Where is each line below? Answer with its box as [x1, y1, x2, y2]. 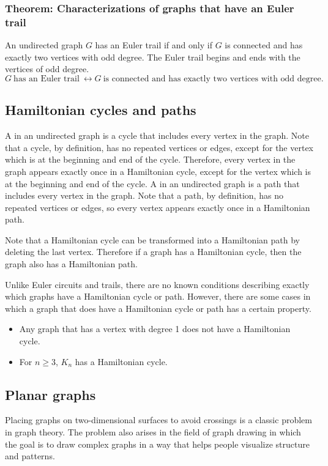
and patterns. [5, 449, 55, 462]
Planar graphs [5, 385, 96, 404]
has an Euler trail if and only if [95, 39, 212, 51]
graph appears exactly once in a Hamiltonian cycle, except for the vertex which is [5, 165, 311, 177]
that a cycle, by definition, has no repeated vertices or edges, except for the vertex [5, 141, 313, 153]
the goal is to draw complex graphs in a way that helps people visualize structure [5, 437, 310, 450]
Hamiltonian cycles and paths [5, 100, 196, 119]
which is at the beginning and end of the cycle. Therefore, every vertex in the [5, 153, 296, 166]
